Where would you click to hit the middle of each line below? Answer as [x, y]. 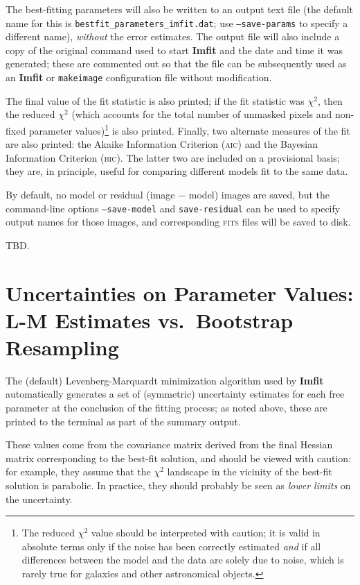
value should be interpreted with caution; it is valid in [206, 533]
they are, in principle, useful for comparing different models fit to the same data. [177, 171]
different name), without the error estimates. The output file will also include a [173, 36]
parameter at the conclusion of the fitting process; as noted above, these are [166, 408]
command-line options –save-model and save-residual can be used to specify [173, 208]
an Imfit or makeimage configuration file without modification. [139, 77]
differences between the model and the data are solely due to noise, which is [183, 560]
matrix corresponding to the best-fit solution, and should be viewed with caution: [179, 458]
